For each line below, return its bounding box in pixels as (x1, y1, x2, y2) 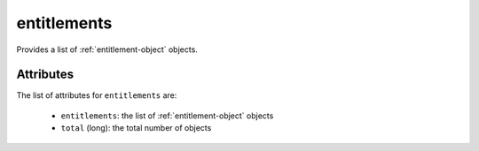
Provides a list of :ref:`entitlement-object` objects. (16, 44, 199, 55)
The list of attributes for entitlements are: (16, 90, 177, 101)
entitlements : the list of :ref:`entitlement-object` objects (60, 110, 274, 121)
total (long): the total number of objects (60, 123, 212, 133)
